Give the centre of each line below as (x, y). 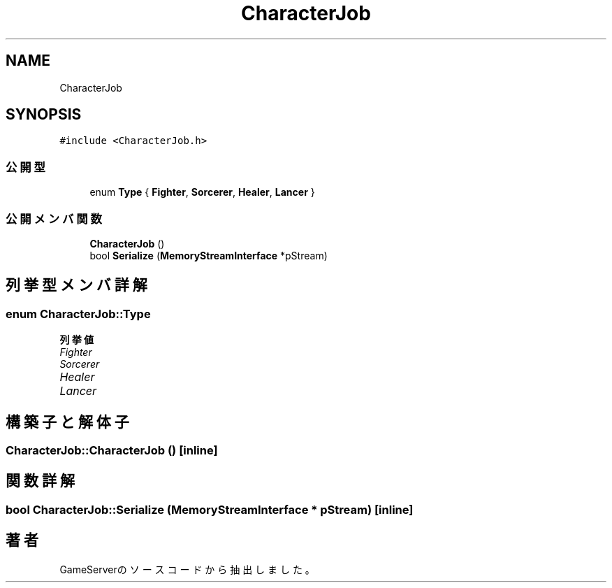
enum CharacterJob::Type (78, 314)
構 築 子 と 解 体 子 (67, 422)
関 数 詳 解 (40, 481)
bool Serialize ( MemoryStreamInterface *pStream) (209, 255)
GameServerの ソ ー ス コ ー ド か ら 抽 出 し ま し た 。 (187, 569)
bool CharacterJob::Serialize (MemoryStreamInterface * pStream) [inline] (210, 509)
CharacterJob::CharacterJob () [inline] (112, 450)
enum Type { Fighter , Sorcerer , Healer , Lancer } (202, 192)
